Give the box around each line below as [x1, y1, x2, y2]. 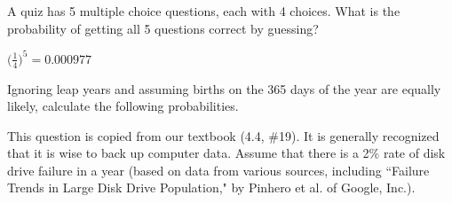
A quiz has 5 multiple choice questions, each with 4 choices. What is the [7, 2, 400, 20]
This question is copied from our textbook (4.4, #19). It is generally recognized [7, 126, 440, 144]
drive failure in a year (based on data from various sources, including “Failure [7, 160, 430, 179]
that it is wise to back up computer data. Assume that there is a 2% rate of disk [7, 144, 446, 162]
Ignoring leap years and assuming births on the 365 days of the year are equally [7, 79, 441, 98]
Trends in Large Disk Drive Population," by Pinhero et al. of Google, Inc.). [7, 178, 416, 197]
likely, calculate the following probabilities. [7, 97, 239, 115]
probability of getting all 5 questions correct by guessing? [7, 19, 319, 37]
